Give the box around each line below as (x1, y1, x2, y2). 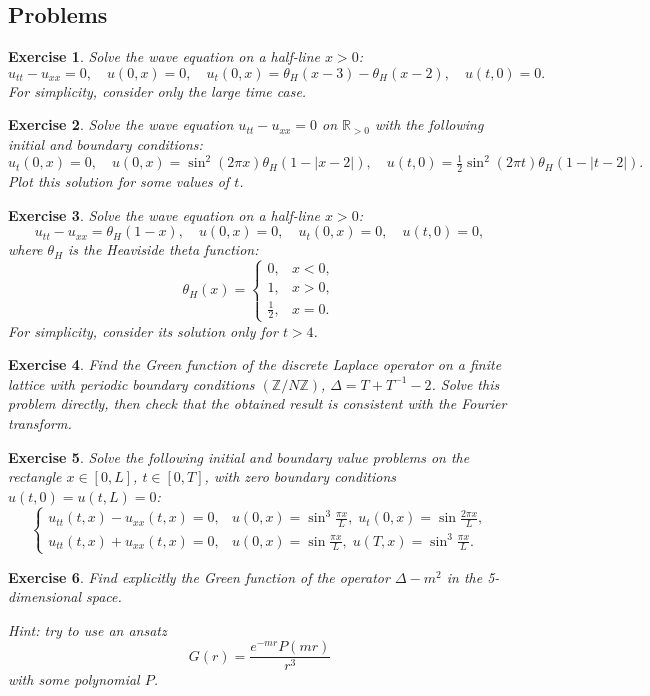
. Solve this (431, 373, 500, 394)
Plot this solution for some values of (8, 170, 230, 191)
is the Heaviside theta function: (68, 239, 259, 260)
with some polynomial (8, 669, 140, 690)
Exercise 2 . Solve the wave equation (8, 114, 234, 135)
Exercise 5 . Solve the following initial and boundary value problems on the (8, 446, 470, 467)
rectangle (8, 466, 62, 487)
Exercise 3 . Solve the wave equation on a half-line (8, 204, 320, 225)
